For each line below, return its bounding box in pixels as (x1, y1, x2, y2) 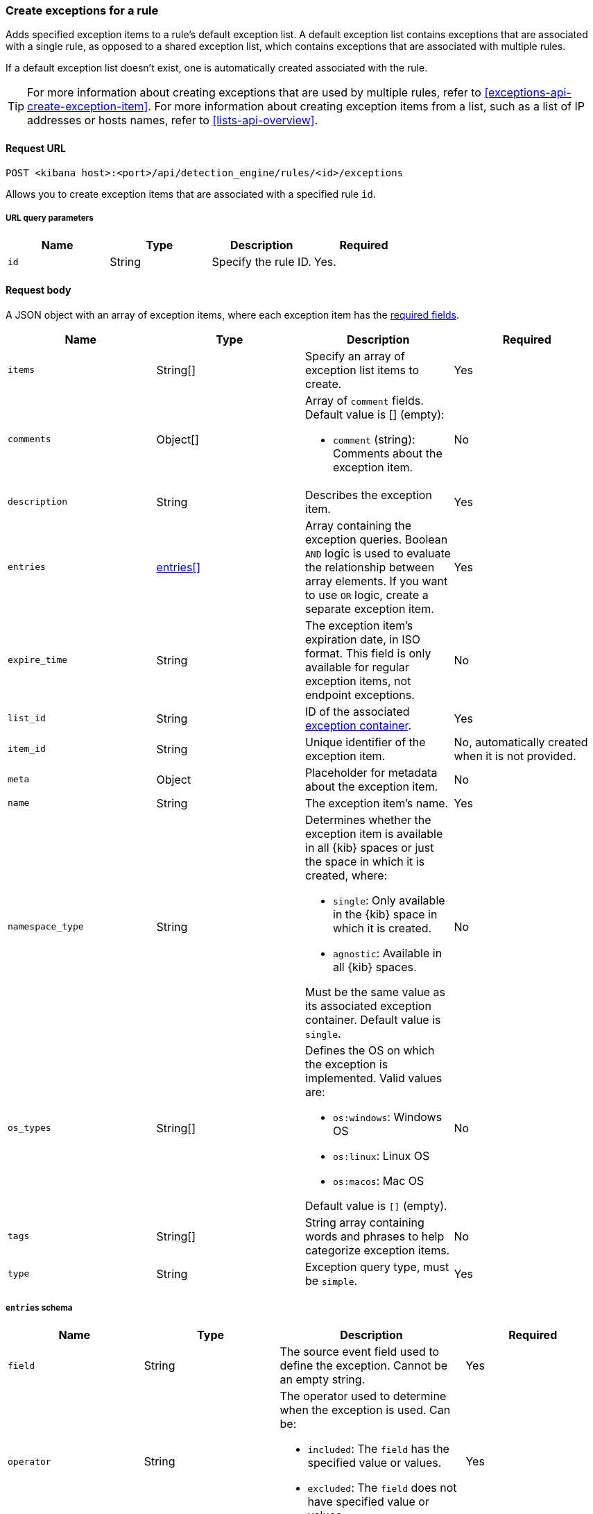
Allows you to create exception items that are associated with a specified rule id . (6, 187, 376, 200)
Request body (6, 283, 71, 296)
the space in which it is (305, 854, 425, 868)
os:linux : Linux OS (333, 1148, 430, 1163)
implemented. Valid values (305, 1070, 442, 1085)
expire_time (8, 655, 68, 666)
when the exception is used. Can (280, 1403, 451, 1418)
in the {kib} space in (333, 907, 438, 921)
